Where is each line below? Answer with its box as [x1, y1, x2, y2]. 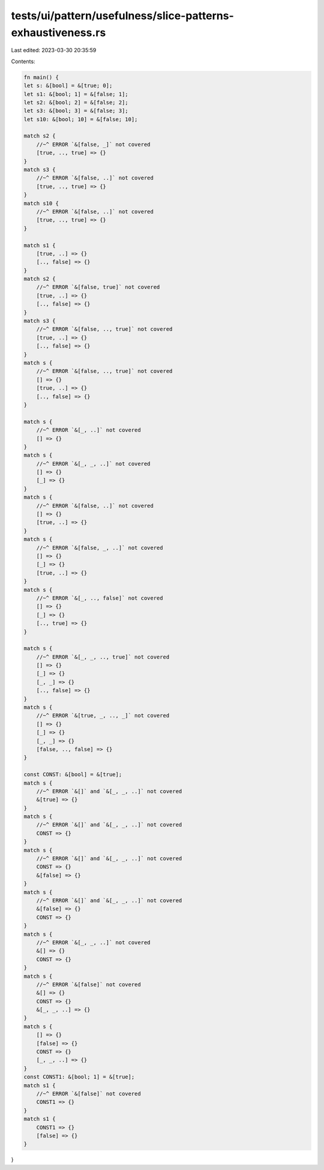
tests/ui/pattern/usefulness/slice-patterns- [11, 9, 234, 22]
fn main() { [23, 74, 59, 80]
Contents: [11, 58, 35, 65]
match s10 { [23, 200, 59, 207]
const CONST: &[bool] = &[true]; [23, 771, 122, 778]
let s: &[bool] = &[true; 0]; [23, 82, 113, 89]
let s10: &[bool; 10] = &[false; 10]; [23, 116, 138, 122]
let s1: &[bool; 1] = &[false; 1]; [23, 91, 128, 97]
